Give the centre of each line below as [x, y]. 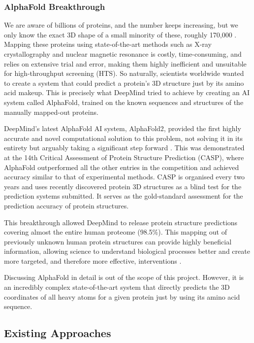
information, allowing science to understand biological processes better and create [127, 251]
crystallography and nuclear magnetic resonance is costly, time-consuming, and [123, 54]
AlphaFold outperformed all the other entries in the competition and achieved [122, 167]
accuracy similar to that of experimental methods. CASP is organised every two [125, 177]
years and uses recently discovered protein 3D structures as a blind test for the [123, 186]
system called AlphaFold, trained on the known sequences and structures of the [124, 102]
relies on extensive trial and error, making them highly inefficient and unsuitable [125, 63]
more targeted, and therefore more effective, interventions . [93, 260]
